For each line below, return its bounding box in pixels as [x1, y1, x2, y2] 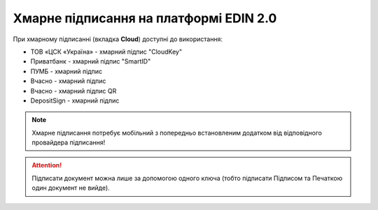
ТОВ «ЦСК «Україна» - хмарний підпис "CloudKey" [30, 47, 182, 56]
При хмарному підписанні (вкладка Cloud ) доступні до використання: [13, 35, 223, 43]
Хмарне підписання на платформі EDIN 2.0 [13, 10, 277, 26]
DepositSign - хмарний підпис [30, 96, 120, 105]
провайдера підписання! [31, 138, 106, 147]
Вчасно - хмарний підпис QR [30, 87, 117, 95]
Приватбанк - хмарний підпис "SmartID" [30, 57, 151, 66]
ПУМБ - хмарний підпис [30, 67, 103, 75]
